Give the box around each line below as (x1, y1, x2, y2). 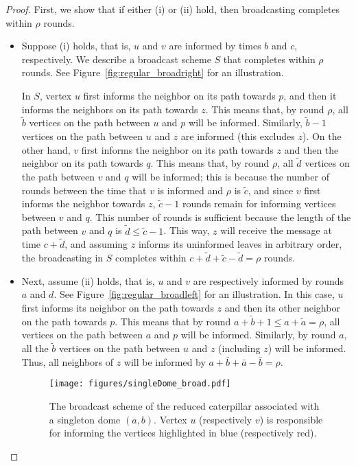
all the (21, 341, 49, 356)
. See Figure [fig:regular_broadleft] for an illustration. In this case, (54, 287, 335, 301)
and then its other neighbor (224, 300, 340, 314)
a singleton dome (49, 412, 121, 426)
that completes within (223, 51, 316, 66)
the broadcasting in (21, 251, 104, 265)
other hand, (21, 142, 71, 156)
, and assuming (64, 237, 128, 251)
